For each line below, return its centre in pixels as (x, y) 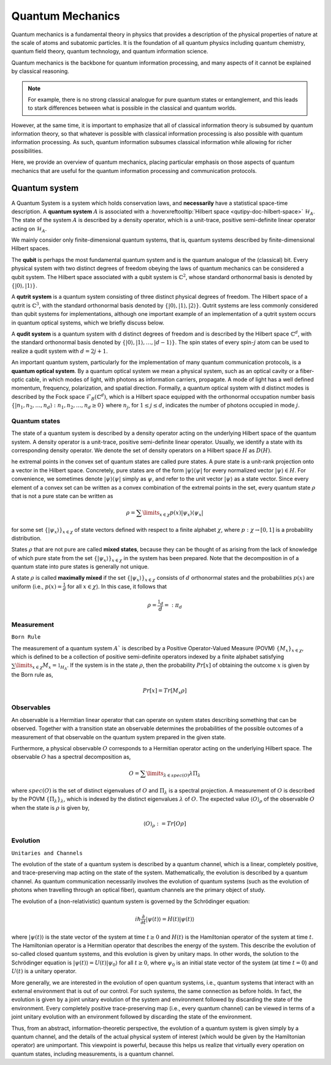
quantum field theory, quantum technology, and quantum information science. (110, 52)
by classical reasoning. (40, 71)
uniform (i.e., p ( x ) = (37, 586)
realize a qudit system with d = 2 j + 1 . (60, 351)
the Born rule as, (32, 674)
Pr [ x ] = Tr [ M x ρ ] (165, 691)
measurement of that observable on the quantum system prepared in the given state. (119, 737)
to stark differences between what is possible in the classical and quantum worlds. (132, 108)
